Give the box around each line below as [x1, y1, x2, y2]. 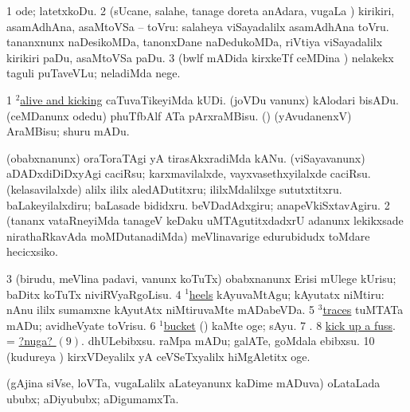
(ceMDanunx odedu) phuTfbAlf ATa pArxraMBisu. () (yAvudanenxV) [6, 107, 352, 124]
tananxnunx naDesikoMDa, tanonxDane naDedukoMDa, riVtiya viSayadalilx [6, 33, 383, 50]
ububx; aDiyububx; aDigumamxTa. [6, 390, 179, 407]
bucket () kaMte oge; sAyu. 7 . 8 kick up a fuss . [163, 316, 396, 333]
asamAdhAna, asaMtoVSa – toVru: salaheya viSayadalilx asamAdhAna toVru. [6, 18, 389, 34]
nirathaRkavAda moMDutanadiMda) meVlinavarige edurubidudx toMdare [6, 227, 370, 244]
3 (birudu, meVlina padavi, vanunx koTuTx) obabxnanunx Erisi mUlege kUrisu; [6, 269, 396, 286]
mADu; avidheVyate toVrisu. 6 [6, 316, 156, 333]
